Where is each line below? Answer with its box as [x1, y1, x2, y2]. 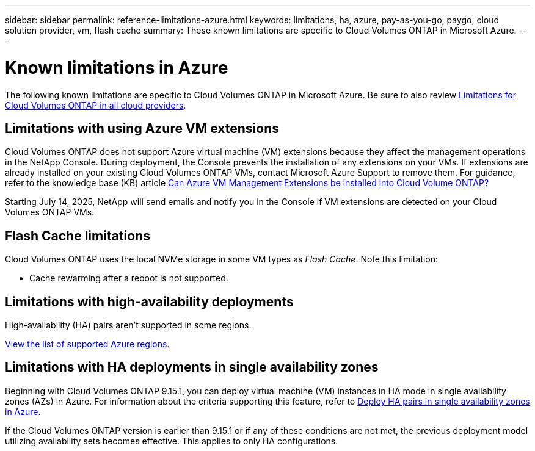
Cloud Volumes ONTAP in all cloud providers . [5, 99, 186, 110]
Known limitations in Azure [5, 57, 228, 78]
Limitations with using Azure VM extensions [5, 120, 279, 136]
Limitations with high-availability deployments [5, 294, 294, 309]
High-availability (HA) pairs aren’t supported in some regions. [5, 320, 252, 331]
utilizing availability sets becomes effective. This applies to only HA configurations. [5, 435, 338, 446]
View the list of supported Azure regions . [5, 339, 170, 350]
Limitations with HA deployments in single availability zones [5, 359, 379, 375]
